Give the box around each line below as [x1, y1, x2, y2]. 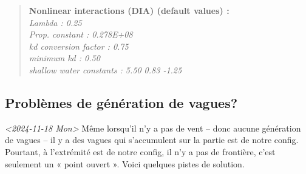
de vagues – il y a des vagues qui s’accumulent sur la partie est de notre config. [5, 133, 299, 146]
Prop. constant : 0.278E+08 [29, 28, 133, 41]
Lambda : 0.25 [29, 16, 82, 28]
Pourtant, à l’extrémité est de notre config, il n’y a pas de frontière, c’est [5, 145, 276, 158]
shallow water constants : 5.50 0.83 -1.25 [29, 63, 182, 76]
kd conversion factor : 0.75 [29, 39, 129, 52]
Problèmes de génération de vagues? [5, 93, 238, 112]
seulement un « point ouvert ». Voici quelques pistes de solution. [5, 157, 245, 170]
